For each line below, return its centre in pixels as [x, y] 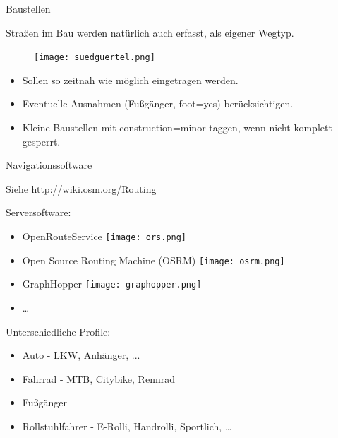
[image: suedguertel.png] [95, 58]
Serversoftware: [38, 212]
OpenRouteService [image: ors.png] [104, 236]
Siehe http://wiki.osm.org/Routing [81, 188]
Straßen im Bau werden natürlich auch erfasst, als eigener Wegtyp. [150, 32]
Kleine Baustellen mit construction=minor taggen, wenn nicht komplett [177, 128]
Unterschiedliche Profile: [58, 331]
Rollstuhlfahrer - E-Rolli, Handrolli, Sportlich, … [127, 426]
